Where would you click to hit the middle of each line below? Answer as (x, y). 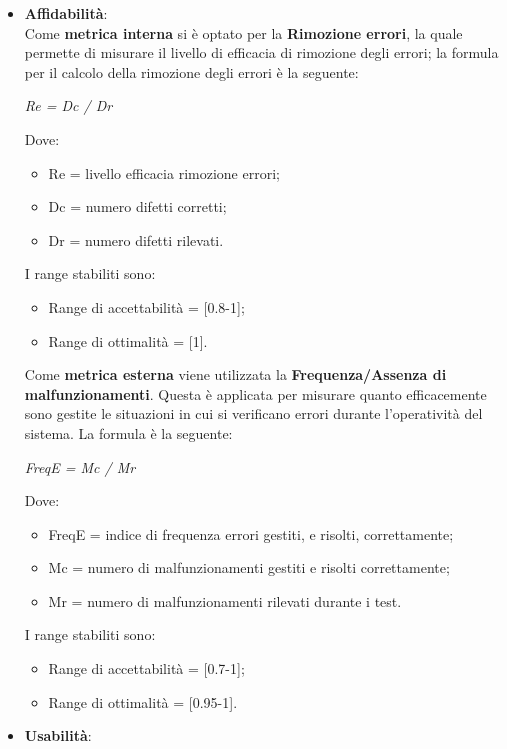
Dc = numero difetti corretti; (137, 206)
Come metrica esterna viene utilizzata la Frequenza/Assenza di (235, 374)
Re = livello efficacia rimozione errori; (164, 172)
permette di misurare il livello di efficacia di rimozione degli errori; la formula (261, 52)
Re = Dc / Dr (68, 105)
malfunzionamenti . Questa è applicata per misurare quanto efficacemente (255, 393)
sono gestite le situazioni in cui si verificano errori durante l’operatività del (253, 413)
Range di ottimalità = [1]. (128, 340)
